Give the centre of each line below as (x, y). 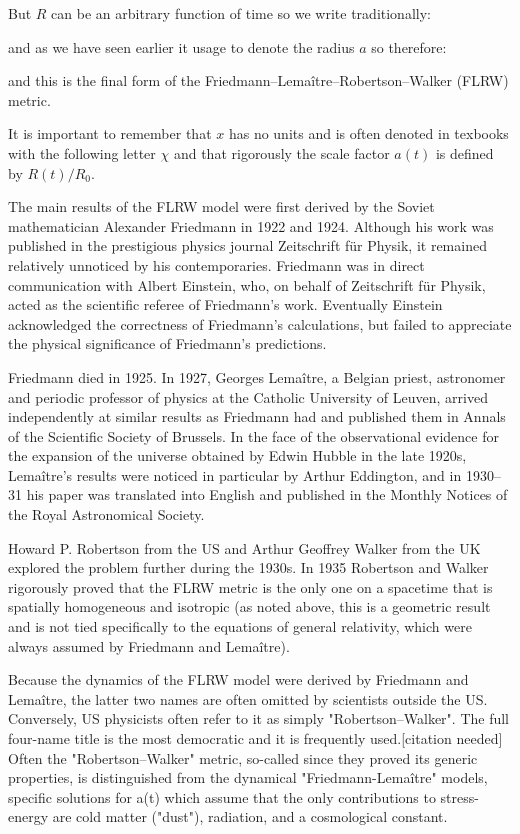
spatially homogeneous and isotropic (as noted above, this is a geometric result (249, 606)
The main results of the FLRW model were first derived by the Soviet (221, 206)
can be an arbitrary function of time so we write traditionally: (241, 13)
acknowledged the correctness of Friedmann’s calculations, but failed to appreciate (260, 323)
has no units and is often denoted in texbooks (368, 133)
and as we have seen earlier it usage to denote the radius (181, 46)
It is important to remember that (110, 133)
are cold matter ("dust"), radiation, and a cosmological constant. (250, 816)
